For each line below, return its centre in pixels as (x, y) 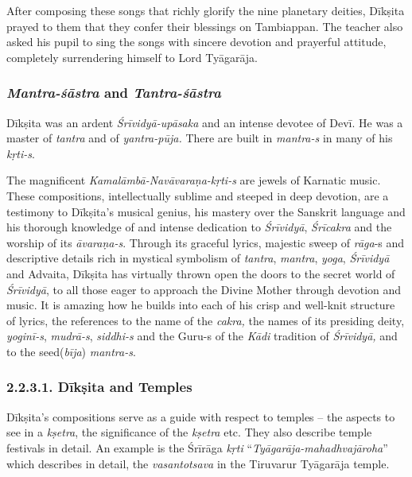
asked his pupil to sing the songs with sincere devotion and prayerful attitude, (196, 42)
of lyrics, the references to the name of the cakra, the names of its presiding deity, (206, 320)
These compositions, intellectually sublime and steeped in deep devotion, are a (198, 195)
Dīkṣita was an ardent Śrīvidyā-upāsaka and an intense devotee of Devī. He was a (205, 122)
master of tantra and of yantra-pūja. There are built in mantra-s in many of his (200, 138)
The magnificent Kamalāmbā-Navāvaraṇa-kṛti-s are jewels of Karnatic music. (194, 180)
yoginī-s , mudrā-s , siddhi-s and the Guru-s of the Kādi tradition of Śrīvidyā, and (202, 336)
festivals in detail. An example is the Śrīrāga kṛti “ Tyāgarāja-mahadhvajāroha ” (197, 447)
